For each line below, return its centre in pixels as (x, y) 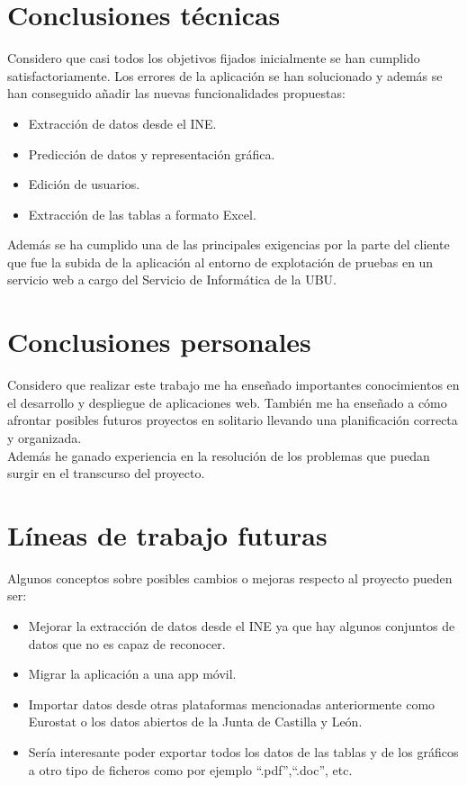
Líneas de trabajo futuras (167, 534)
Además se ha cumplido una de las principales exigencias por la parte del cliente (229, 244)
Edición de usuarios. (84, 184)
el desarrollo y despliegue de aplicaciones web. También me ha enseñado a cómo (227, 402)
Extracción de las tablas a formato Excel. (142, 214)
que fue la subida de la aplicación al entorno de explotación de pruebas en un (220, 262)
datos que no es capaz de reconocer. (127, 643)
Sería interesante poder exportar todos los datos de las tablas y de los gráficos (243, 752)
